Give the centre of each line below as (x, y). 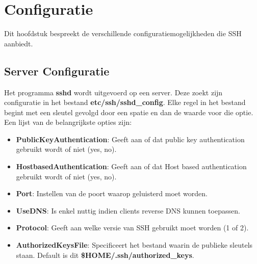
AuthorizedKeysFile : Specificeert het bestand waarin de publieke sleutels (134, 245)
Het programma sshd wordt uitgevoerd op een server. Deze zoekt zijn (113, 92)
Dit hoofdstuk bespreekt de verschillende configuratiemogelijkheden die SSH (123, 33)
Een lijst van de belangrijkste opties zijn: (68, 122)
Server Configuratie (57, 71)
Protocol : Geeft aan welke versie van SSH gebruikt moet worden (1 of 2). (132, 228)
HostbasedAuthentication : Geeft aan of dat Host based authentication (131, 166)
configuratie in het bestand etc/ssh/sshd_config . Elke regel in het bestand (125, 102)
